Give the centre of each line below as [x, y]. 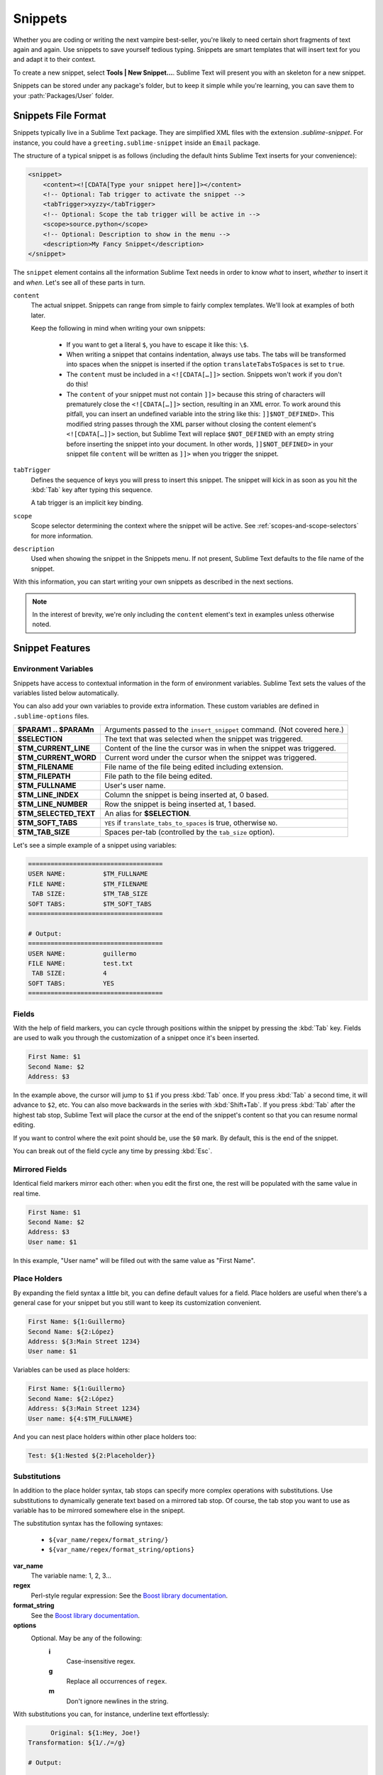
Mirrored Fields [40, 1169]
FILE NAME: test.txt [81, 963]
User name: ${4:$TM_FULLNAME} [81, 1419]
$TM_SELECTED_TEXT [56, 814]
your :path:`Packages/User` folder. [63, 95]
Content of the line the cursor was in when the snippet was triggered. [220, 748]
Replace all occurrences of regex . [117, 1681]
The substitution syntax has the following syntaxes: [88, 1524]
